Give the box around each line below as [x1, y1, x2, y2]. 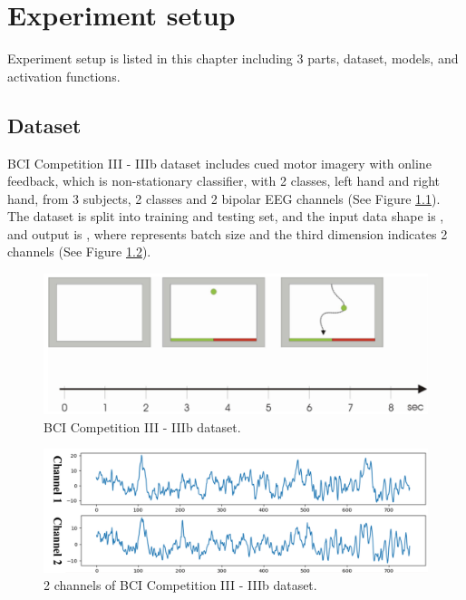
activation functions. [7, 66, 121, 85]
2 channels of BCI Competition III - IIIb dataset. [44, 576, 317, 595]
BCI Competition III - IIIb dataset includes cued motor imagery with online [7, 153, 432, 172]
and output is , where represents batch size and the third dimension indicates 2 [7, 224, 448, 243]
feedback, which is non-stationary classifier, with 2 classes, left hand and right [7, 171, 441, 190]
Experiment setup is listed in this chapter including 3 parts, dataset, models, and [7, 49, 459, 68]
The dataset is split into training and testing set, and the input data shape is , [7, 207, 444, 226]
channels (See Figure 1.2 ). [7, 242, 151, 261]
